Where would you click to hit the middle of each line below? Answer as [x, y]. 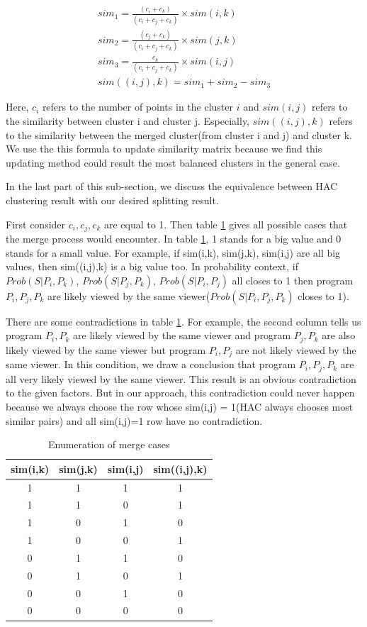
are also [339, 335]
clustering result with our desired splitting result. [112, 200]
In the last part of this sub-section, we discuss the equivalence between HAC [172, 186]
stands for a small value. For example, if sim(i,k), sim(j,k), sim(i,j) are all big [173, 252]
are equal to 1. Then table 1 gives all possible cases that [226, 224]
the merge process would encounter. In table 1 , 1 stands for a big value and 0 [174, 239]
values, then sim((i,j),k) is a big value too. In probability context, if [152, 266]
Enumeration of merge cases [109, 444]
